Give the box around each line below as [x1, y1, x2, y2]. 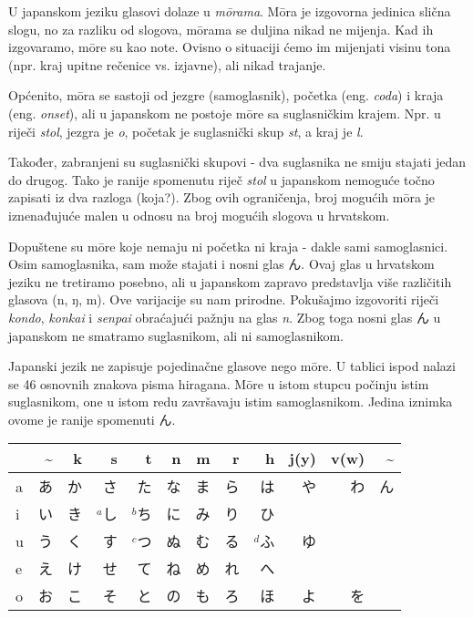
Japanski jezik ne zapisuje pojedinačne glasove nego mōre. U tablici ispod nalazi [8, 356, 456, 376]
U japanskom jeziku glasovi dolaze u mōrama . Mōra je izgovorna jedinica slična [8, 2, 451, 20]
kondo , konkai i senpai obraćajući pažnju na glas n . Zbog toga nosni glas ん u [8, 307, 441, 326]
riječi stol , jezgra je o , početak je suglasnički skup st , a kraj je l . [8, 121, 364, 140]
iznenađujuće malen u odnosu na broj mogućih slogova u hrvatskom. [8, 205, 390, 224]
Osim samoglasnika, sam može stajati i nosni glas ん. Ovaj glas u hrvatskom [8, 254, 435, 273]
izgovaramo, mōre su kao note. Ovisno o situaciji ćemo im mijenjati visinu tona [8, 37, 451, 57]
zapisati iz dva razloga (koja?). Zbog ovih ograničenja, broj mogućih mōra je [8, 188, 436, 207]
